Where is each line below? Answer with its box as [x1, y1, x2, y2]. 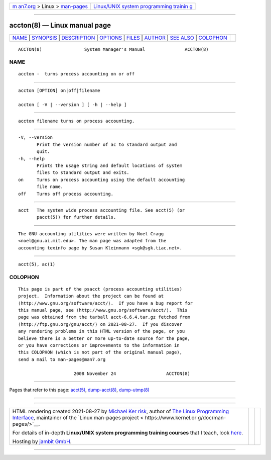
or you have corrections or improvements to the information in [18, 342, 180, 348]
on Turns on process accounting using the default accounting [18, 176, 185, 182]
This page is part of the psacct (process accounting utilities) [18, 286, 183, 292]
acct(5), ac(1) [18, 261, 56, 267]
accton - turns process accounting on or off [18, 71, 135, 77]
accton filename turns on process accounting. [18, 118, 135, 124]
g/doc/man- [197, 414, 226, 421]
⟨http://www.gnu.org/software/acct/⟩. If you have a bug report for [18, 300, 193, 306]
